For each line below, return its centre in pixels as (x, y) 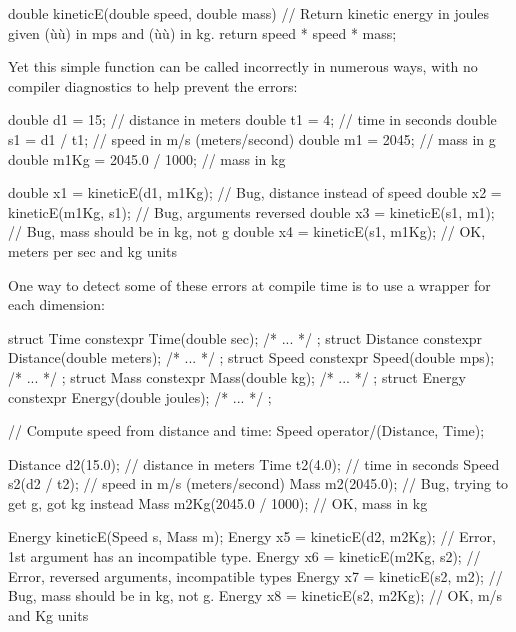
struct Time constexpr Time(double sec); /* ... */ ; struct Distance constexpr (245, 337)
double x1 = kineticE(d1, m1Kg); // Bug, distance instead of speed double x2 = (255, 192)
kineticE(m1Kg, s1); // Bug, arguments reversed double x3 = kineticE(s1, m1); (251, 211)
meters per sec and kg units (93, 250)
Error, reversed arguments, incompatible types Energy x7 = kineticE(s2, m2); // (255, 575)
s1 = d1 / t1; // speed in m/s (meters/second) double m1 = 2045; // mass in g (252, 138)
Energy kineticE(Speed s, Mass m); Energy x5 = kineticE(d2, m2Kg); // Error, (252, 536)
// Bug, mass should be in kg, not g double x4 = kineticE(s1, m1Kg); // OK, (247, 231)
